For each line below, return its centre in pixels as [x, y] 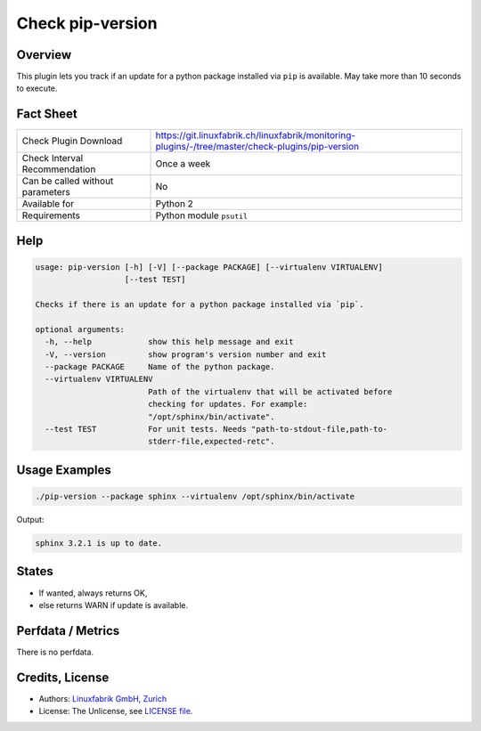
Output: [30, 520]
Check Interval [53, 158]
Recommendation [59, 169]
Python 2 [174, 204]
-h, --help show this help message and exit [169, 342]
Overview [44, 55]
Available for [48, 204]
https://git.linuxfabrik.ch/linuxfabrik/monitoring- [256, 135]
